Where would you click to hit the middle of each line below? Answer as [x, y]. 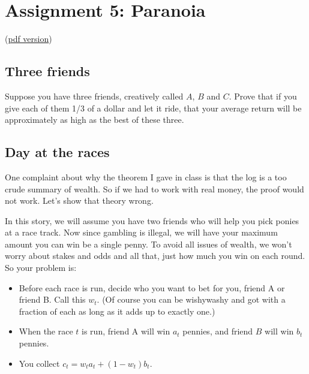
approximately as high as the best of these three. [94, 120]
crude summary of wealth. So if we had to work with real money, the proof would [154, 188]
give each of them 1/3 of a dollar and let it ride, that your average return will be [153, 108]
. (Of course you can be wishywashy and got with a [191, 299]
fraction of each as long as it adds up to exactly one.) [117, 311]
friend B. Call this [52, 299]
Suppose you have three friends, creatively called [94, 96]
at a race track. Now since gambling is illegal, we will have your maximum [141, 232]
